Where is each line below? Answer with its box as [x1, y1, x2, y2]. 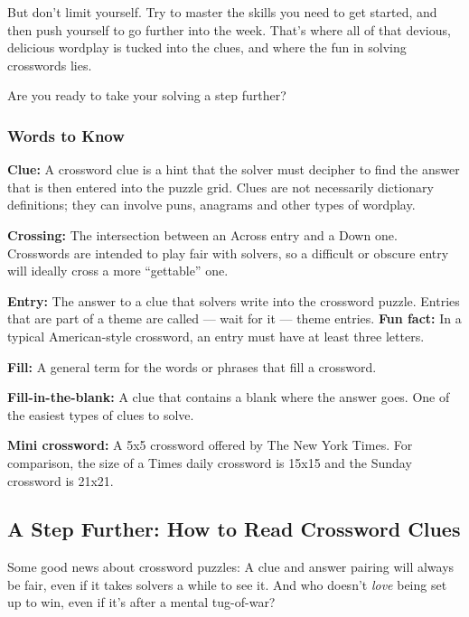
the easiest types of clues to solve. [7, 405, 194, 424]
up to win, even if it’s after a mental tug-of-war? [7, 593, 276, 612]
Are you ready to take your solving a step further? [7, 86, 286, 105]
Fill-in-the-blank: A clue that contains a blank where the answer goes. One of [7, 388, 450, 407]
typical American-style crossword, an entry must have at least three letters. [7, 326, 425, 345]
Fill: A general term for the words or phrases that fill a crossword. [7, 357, 377, 376]
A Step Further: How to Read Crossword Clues [7, 515, 461, 543]
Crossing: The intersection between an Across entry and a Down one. [7, 225, 398, 244]
